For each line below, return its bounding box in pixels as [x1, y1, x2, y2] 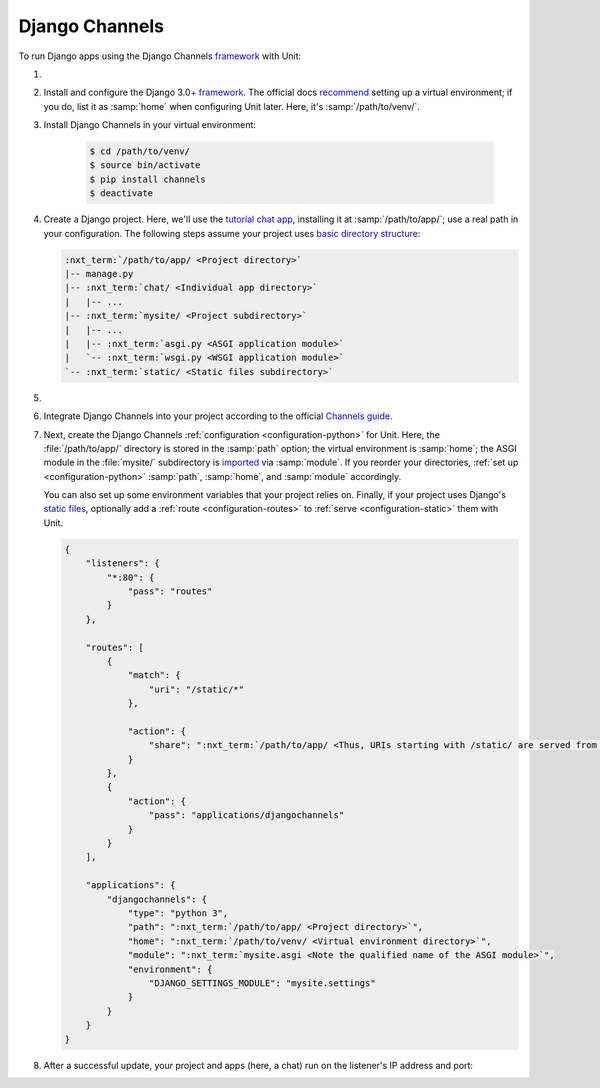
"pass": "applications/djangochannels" [148, 810, 345, 821]
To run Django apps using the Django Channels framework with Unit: [18, 50, 302, 62]
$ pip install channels [89, 173, 207, 185]
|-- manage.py [64, 268, 134, 280]
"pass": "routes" [127, 586, 213, 597]
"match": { [127, 670, 182, 681]
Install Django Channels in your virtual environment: [43, 119, 257, 131]
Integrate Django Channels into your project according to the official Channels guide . [43, 410, 394, 422]
